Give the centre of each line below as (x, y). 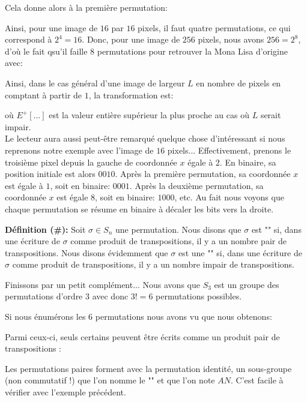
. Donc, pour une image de (131, 39)
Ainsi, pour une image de (51, 27)
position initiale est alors (50, 174)
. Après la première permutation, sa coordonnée (203, 174)
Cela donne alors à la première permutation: (86, 7)
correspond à (29, 39)
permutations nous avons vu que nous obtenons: (184, 316)
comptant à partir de (44, 94)
